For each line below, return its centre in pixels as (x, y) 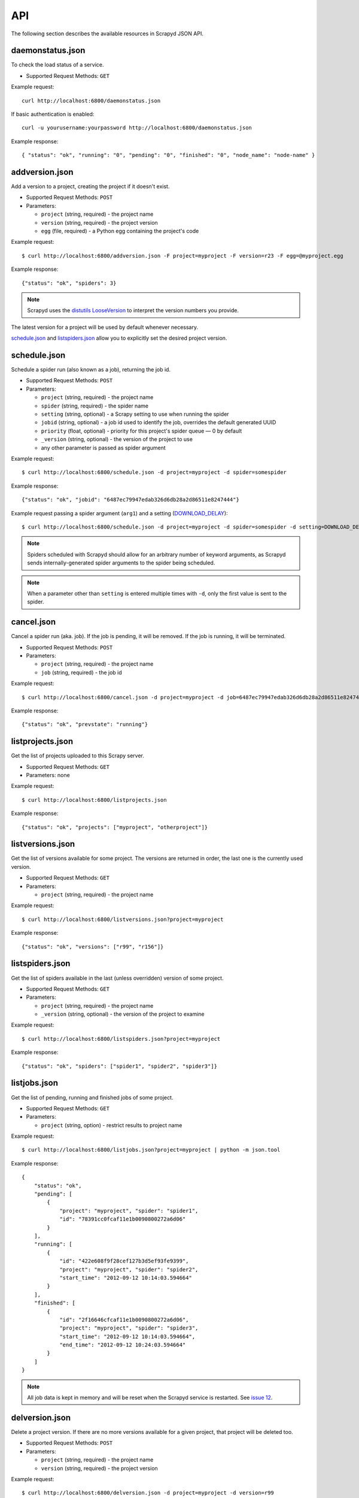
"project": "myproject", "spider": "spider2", (129, 1269)
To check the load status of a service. (57, 65)
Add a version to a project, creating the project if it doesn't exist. (90, 186)
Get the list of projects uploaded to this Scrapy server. (78, 756)
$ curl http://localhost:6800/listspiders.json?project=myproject (121, 1039)
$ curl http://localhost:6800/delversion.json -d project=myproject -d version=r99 (148, 1493)
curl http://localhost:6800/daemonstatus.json (91, 101)
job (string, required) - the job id (81, 672)
